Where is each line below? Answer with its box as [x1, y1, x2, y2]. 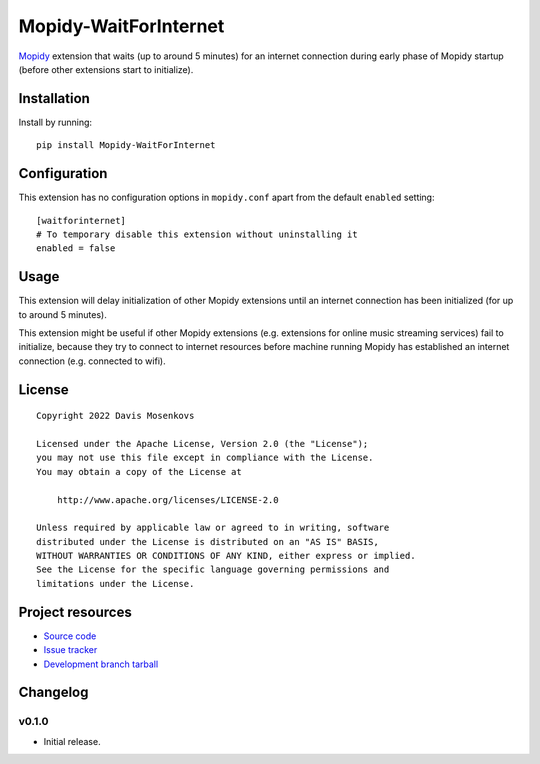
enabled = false [36, 243, 116, 254]
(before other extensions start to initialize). [18, 63, 194, 75]
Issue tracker [43, 644, 98, 656]
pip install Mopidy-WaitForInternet [36, 140, 216, 151]
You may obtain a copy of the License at [36, 466, 242, 477]
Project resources [18, 603, 132, 620]
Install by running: [18, 116, 93, 128]
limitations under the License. [36, 578, 195, 589]
